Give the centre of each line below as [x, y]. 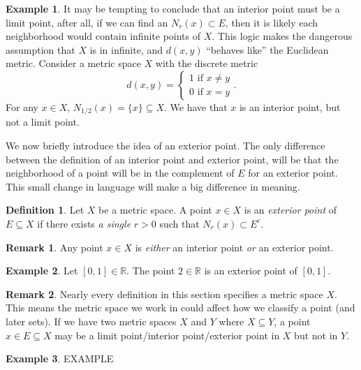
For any [22, 106]
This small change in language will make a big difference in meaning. [153, 186]
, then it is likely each [272, 22]
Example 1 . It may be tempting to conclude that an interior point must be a [173, 8]
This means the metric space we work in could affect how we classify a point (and [180, 308]
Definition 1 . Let [45, 210]
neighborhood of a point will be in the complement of [120, 173]
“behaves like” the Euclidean [267, 49]
